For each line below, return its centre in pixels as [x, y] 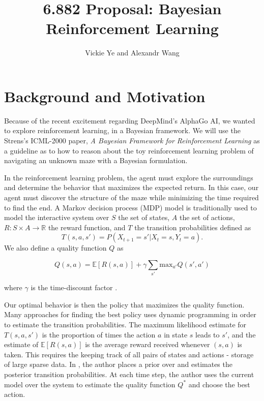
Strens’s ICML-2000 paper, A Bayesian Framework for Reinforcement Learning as [132, 141]
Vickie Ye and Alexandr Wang [132, 53]
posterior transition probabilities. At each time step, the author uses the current [129, 374]
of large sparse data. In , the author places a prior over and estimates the [118, 364]
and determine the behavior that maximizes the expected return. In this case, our [131, 187]
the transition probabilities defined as [193, 227]
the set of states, [144, 217]
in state [176, 334]
